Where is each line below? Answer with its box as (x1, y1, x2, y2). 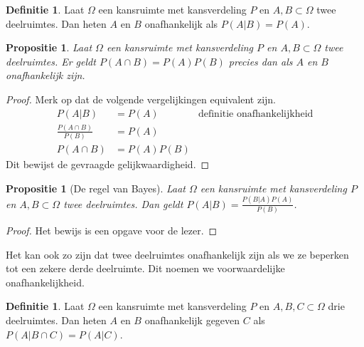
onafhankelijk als (144, 16, 218, 31)
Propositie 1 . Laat (6, 40, 92, 55)
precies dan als (228, 53, 293, 68)
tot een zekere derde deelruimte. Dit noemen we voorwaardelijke (6, 261, 285, 276)
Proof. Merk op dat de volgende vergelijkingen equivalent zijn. (6, 91, 276, 106)
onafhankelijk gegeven (144, 313, 240, 328)
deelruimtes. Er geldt (6, 53, 96, 68)
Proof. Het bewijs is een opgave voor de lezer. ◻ (6, 223, 218, 238)
